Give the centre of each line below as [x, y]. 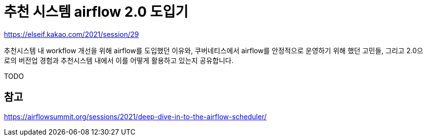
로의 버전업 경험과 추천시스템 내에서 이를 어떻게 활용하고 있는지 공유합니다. [119, 60]
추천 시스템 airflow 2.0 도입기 [96, 12]
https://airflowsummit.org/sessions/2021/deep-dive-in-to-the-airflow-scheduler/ [135, 116]
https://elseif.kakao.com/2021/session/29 [71, 34]
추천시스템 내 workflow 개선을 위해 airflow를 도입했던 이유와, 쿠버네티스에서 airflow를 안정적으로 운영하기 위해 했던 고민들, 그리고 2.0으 [214, 50]
